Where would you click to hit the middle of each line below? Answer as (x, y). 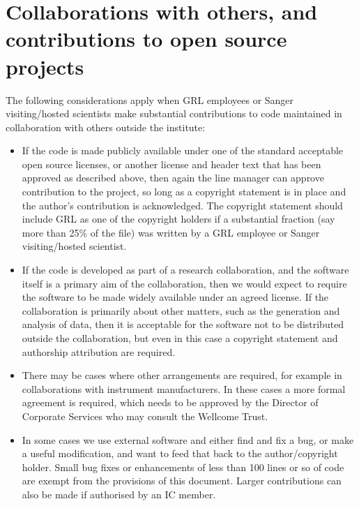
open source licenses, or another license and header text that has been (171, 164)
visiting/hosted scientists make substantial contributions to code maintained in (174, 113)
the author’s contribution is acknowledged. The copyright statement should (182, 205)
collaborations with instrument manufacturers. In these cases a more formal (184, 388)
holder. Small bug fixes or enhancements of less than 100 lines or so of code (183, 467)
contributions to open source (146, 39)
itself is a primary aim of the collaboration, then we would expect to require (184, 283)
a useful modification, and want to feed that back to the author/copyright (180, 453)
